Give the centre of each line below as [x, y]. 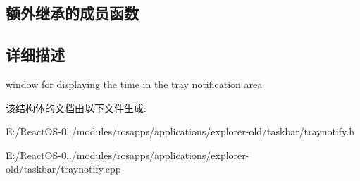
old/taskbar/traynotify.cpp [63, 169]
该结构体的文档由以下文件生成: [76, 107]
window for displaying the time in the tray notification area [134, 83]
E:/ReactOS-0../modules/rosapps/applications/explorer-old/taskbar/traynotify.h [180, 131]
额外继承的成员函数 [72, 13]
